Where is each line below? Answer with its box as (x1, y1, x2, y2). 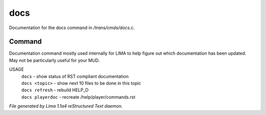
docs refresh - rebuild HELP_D (21, 87, 89, 93)
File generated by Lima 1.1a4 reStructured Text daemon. (9, 103, 123, 109)
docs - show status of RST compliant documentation (21, 73, 129, 79)
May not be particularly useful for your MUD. (9, 57, 100, 63)
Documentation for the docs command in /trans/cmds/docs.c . (9, 25, 135, 31)
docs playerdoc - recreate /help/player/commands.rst (21, 94, 135, 100)
